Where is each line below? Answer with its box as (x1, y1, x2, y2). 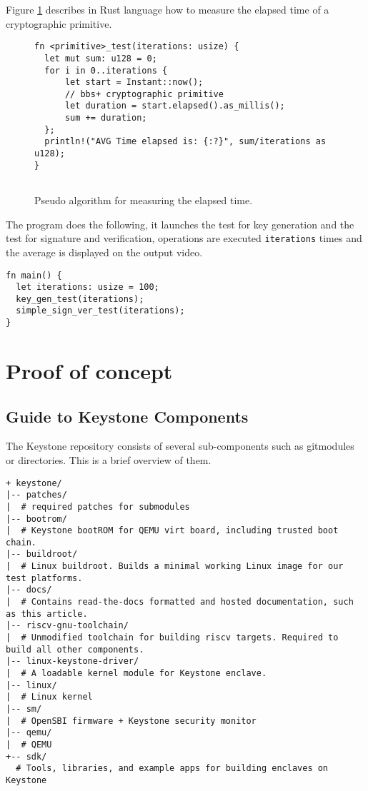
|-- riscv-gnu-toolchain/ (6, 620, 129, 631)
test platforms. (6, 573, 83, 583)
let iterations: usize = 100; (16, 282, 159, 293)
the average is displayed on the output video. (6, 244, 203, 259)
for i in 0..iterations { (44, 65, 168, 76)
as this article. (6, 608, 88, 619)
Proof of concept (6, 356, 173, 385)
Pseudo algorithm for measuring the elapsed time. (34, 193, 253, 208)
